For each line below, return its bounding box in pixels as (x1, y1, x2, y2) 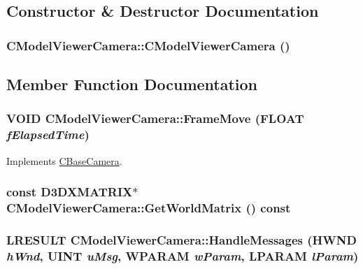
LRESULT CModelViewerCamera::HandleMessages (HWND (6, 231, 357, 248)
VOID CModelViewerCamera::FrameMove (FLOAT (6, 110, 304, 127)
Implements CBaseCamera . (6, 153, 122, 168)
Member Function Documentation (6, 73, 258, 95)
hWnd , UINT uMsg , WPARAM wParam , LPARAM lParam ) (6, 247, 359, 264)
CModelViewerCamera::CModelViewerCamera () (6, 36, 290, 54)
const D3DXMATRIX (6, 183, 133, 201)
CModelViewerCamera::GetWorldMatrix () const (6, 198, 291, 216)
